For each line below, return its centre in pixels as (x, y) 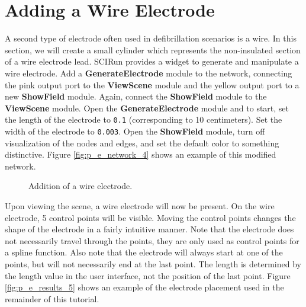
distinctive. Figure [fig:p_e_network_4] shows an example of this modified (141, 154)
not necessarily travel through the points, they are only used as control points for (152, 240)
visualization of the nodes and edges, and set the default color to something (142, 143)
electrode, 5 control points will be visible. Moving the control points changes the (150, 217)
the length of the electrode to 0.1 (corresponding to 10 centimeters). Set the (144, 119)
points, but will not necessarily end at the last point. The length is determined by (153, 263)
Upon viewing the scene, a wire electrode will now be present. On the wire (140, 205)
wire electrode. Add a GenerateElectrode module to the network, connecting (149, 73)
